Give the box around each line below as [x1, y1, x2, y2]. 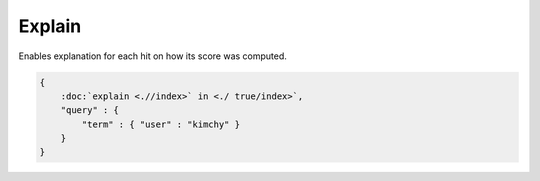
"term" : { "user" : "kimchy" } [81, 118, 240, 130]
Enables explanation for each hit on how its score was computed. [18, 50, 287, 62]
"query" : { [60, 105, 120, 116]
